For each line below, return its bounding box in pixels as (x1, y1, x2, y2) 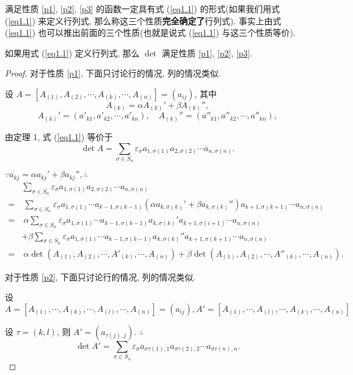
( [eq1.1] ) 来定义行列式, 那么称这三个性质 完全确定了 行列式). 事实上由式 (5, 14, 281, 27)
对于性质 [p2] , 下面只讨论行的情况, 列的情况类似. (5, 270, 196, 283)
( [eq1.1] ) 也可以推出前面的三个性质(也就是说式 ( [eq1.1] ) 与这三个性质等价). (5, 26, 296, 39)
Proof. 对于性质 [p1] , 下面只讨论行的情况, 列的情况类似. (5, 67, 221, 79)
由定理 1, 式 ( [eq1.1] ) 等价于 (5, 130, 113, 143)
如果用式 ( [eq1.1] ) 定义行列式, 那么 (5, 46, 140, 59)
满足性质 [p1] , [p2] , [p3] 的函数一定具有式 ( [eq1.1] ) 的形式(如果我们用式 (5, 2, 280, 15)
